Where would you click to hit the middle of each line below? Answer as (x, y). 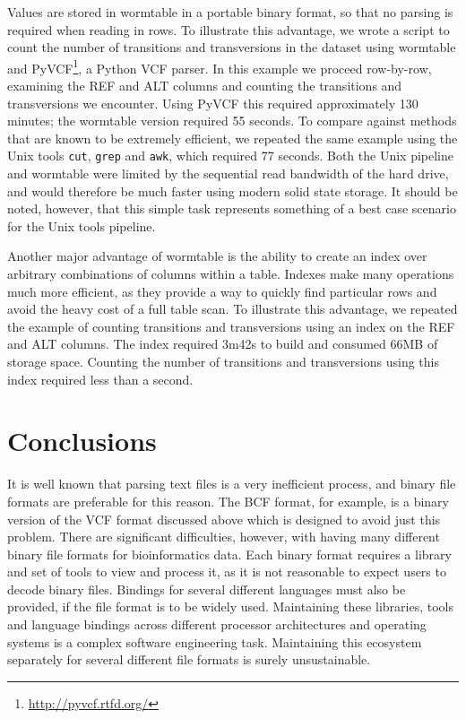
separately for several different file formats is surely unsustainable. (189, 659)
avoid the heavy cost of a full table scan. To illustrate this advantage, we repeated (233, 309)
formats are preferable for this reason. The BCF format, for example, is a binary (228, 501)
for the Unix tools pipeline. (82, 225)
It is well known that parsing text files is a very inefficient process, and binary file (232, 484)
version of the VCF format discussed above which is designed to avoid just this (224, 519)
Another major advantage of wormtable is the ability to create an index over (217, 256)
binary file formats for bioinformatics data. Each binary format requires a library (229, 554)
